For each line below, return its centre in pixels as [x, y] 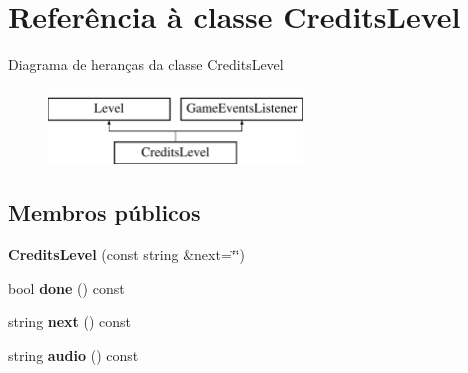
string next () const [70, 321]
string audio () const [73, 354]
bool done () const [66, 287]
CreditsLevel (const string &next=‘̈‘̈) [127, 254]
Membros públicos [104, 212]
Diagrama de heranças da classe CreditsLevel [146, 64]
